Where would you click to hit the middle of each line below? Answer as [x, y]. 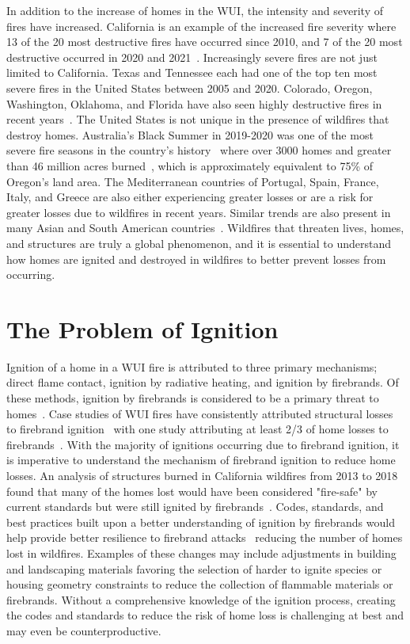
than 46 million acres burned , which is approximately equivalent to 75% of [190, 165]
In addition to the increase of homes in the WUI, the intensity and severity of [195, 10]
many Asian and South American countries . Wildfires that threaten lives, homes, [205, 228]
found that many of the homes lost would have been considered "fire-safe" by [192, 491]
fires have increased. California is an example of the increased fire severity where [201, 26]
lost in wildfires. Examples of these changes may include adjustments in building [201, 553]
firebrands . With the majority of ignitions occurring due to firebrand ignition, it [203, 444]
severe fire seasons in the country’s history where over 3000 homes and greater [199, 150]
